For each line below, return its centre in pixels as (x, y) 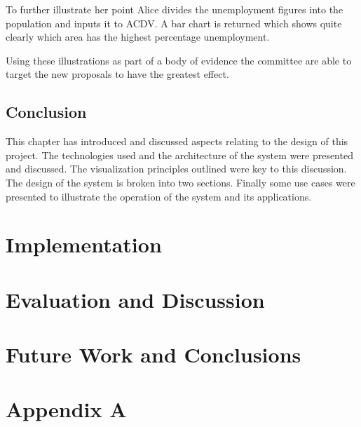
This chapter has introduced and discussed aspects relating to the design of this (177, 141)
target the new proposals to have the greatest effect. (117, 74)
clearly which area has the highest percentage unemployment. (138, 37)
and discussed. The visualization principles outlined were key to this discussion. (176, 169)
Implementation (84, 244)
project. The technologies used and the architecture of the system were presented (179, 155)
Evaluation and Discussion (135, 299)
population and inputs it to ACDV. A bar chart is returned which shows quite (174, 23)
